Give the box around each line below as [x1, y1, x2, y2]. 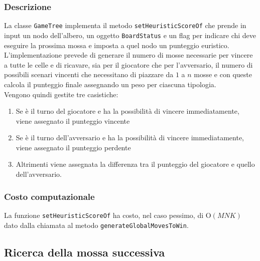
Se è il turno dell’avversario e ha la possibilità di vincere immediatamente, [16, 132, 244, 143]
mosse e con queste [194, 69, 252, 80]
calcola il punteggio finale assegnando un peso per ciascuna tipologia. [4, 79, 216, 89]
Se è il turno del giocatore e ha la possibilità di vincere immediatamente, [16, 106, 239, 116]
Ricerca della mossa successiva [4, 244, 165, 259]
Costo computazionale [4, 190, 95, 202]
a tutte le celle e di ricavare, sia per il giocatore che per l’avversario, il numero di [4, 59, 253, 70]
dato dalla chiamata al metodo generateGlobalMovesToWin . [4, 219, 189, 230]
